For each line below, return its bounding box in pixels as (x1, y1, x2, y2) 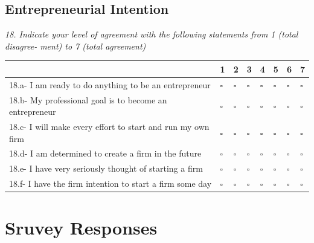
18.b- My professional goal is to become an (9, 93, 167, 106)
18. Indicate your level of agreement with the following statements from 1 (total (5, 28, 298, 40)
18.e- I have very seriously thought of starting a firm (9, 162, 203, 175)
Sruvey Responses (5, 215, 158, 240)
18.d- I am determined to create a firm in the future (9, 147, 202, 160)
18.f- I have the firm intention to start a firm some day (9, 177, 212, 190)
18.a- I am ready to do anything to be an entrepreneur (9, 78, 211, 91)
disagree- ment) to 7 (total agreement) (5, 39, 146, 52)
